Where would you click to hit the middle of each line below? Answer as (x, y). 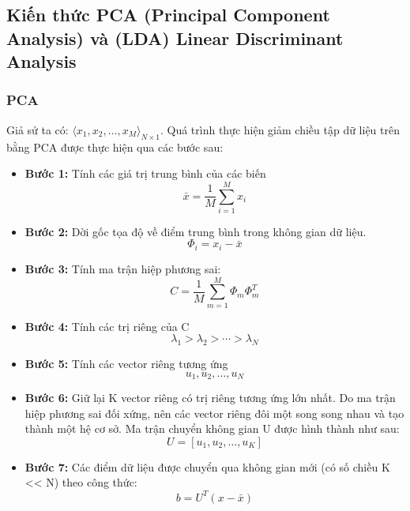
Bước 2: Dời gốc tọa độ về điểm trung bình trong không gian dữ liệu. (196, 231)
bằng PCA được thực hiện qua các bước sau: (115, 147)
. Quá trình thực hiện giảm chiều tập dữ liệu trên (280, 129)
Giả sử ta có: (38, 129)
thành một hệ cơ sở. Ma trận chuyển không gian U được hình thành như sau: (212, 428)
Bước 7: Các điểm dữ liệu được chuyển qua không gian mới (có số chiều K (207, 466)
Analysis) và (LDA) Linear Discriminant (175, 38)
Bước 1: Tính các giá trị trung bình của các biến (145, 173)
